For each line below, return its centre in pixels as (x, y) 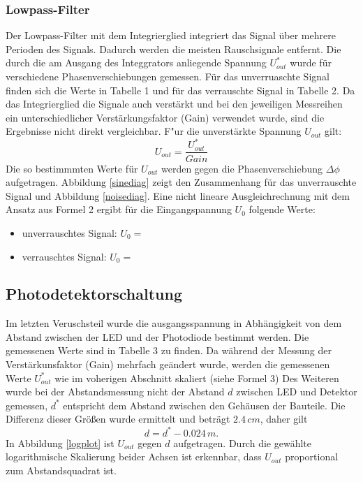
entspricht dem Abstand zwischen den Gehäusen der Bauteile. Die (204, 405)
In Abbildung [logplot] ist (60, 443)
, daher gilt (284, 419)
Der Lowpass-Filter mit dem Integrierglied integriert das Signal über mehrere (171, 35)
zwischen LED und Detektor (297, 392)
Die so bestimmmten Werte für (72, 168)
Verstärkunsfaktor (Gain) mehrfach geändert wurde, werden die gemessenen (168, 364)
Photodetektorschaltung (94, 294)
